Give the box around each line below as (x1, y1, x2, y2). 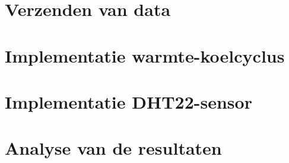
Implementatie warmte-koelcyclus (5, 43, 285, 67)
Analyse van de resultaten (5, 136, 222, 160)
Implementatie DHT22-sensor (5, 89, 252, 113)
